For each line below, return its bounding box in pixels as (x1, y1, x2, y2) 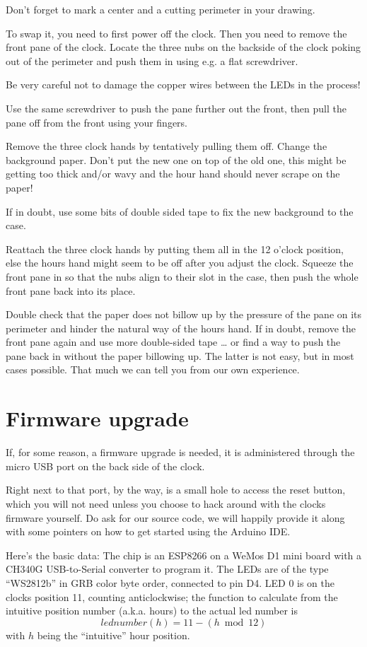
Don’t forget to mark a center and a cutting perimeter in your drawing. (6, 2, 315, 16)
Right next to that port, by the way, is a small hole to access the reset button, (6, 482, 346, 497)
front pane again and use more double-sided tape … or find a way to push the (6, 334, 341, 349)
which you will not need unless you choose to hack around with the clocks (6, 496, 326, 511)
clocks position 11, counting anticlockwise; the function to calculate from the (6, 589, 338, 604)
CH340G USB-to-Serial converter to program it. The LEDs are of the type (6, 561, 329, 576)
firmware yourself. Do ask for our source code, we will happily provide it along (6, 510, 345, 525)
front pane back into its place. (6, 283, 136, 298)
